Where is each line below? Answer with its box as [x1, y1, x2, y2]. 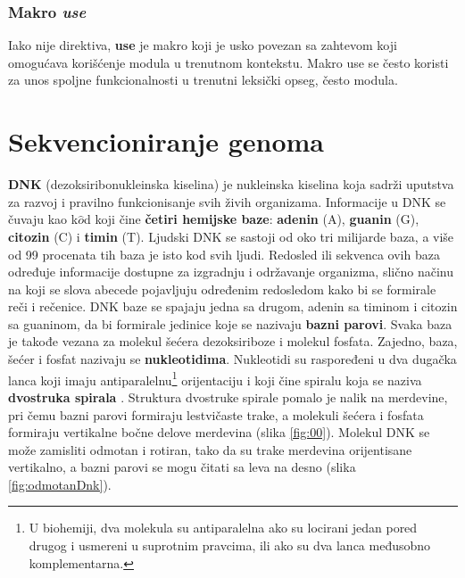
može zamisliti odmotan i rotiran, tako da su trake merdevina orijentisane [8, 440, 412, 458]
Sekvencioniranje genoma [8, 123, 325, 160]
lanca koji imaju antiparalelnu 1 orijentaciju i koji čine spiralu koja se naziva [8, 367, 422, 389]
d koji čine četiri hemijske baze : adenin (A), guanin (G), [83, 210, 419, 228]
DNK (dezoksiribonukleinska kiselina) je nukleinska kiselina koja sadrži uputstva [8, 175, 454, 194]
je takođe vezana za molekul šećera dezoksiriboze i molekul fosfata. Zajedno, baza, [8, 332, 458, 351]
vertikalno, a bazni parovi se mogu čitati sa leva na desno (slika [8, 458, 356, 476]
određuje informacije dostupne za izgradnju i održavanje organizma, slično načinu [8, 262, 453, 281]
